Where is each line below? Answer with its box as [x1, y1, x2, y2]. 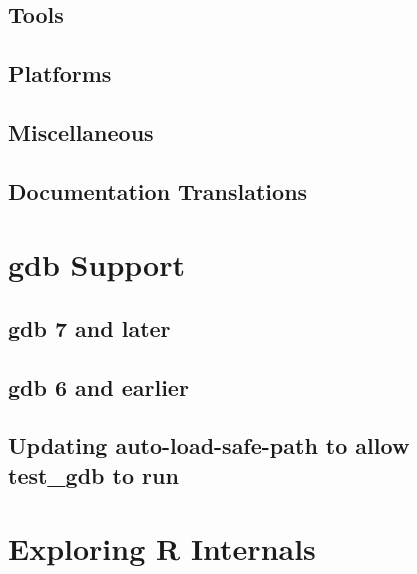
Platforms [8, 58, 112, 89]
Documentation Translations [8, 175, 308, 206]
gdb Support [8, 244, 185, 285]
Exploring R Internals [8, 528, 316, 569]
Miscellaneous [8, 116, 154, 147]
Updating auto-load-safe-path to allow [8, 430, 410, 461]
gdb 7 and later [8, 312, 171, 343]
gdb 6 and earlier [8, 371, 189, 402]
